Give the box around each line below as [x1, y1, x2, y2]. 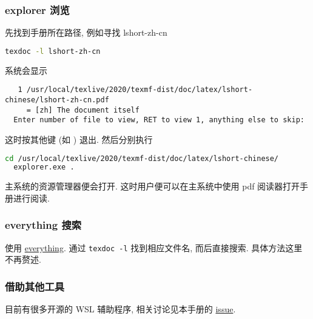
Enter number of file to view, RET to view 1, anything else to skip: [13, 116, 305, 125]
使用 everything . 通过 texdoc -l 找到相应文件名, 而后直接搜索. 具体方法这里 [5, 241, 303, 254]
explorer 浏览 [5, 2, 70, 17]
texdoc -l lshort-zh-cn [5, 47, 101, 56]
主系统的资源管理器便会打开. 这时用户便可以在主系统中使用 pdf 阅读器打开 [5, 180, 300, 192]
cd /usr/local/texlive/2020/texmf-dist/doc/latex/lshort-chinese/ [5, 154, 279, 163]
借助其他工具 [5, 278, 65, 294]
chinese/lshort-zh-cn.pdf [5, 95, 109, 104]
